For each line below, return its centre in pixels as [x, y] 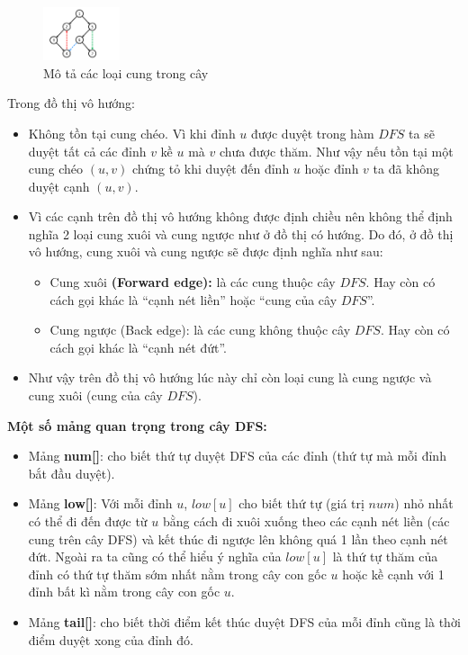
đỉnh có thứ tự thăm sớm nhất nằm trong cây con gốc [177, 574]
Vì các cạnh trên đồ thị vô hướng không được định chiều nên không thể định [240, 216]
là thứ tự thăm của [385, 556]
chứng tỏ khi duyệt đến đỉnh [211, 169]
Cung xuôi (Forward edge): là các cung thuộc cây [193, 282]
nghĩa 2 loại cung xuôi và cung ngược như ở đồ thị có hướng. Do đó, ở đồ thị [241, 233]
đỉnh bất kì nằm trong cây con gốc [124, 592]
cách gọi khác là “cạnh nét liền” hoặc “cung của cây [193, 299]
